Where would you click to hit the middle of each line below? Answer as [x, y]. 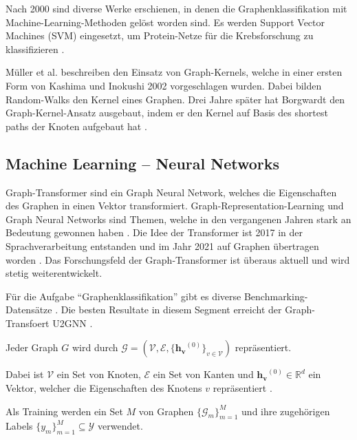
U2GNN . [73, 323]
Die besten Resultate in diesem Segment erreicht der [171, 310]
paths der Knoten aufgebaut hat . [76, 126]
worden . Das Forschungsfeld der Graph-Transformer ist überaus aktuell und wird [178, 259]
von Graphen [166, 411]
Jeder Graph [32, 347]
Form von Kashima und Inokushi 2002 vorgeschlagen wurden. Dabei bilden [164, 85]
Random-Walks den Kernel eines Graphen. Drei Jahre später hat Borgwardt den [175, 99]
